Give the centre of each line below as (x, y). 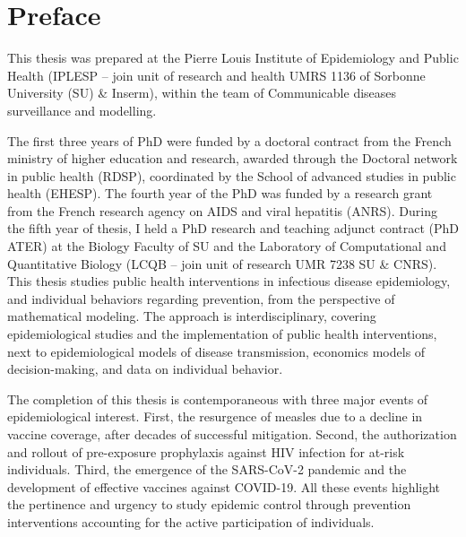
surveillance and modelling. (82, 110)
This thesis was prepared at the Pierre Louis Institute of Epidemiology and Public (233, 58)
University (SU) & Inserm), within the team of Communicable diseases (202, 93)
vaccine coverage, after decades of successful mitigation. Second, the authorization (232, 434)
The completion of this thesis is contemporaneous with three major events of (218, 398)
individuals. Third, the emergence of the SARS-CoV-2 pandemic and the (207, 469)
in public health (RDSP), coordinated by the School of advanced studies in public (232, 175)
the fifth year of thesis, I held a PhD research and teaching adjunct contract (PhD (233, 228)
